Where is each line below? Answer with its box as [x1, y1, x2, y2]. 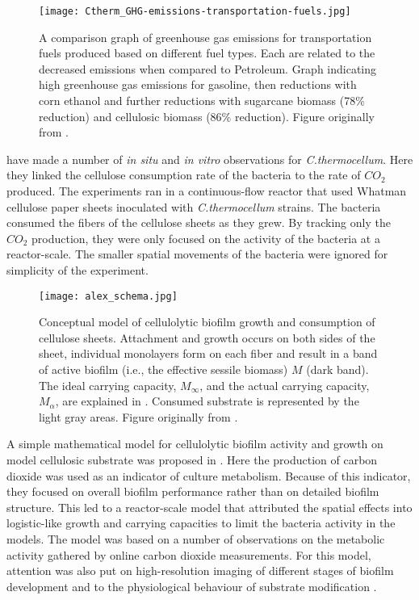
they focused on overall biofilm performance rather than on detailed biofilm [6, 483, 379, 500]
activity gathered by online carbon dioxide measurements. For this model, [6, 546, 371, 563]
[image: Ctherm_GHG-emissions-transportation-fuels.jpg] [39, 6, 351, 17]
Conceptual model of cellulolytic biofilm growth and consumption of [39, 313, 375, 330]
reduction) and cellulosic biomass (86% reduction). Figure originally [39, 107, 375, 124]
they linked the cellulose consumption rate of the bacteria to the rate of [6, 166, 361, 183]
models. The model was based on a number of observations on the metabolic [6, 530, 385, 547]
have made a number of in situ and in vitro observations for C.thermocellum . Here [6, 150, 413, 167]
